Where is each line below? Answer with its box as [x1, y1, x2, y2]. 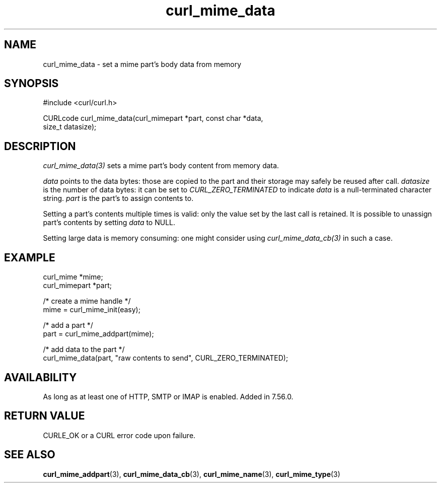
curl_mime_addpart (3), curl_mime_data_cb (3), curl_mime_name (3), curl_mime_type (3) [43, 469, 340, 478]
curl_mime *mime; [43, 272, 103, 282]
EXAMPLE [4, 251, 55, 264]
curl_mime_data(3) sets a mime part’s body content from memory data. [43, 161, 279, 170]
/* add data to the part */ [43, 345, 125, 354]
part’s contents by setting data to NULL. [43, 218, 176, 227]
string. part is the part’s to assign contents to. [43, 194, 194, 203]
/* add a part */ [43, 321, 93, 330]
